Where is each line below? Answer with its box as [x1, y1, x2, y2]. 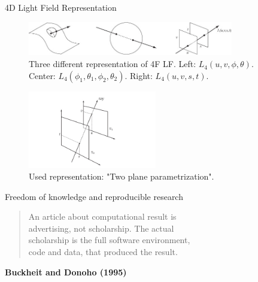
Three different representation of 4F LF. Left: [29, 57, 196, 70]
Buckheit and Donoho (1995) [5, 265, 127, 278]
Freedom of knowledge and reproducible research [5, 190, 183, 202]
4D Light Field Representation [5, 1, 117, 13]
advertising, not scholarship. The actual [28, 222, 174, 234]
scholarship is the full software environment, [28, 234, 190, 246]
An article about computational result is [28, 210, 177, 223]
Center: [29, 69, 56, 81]
